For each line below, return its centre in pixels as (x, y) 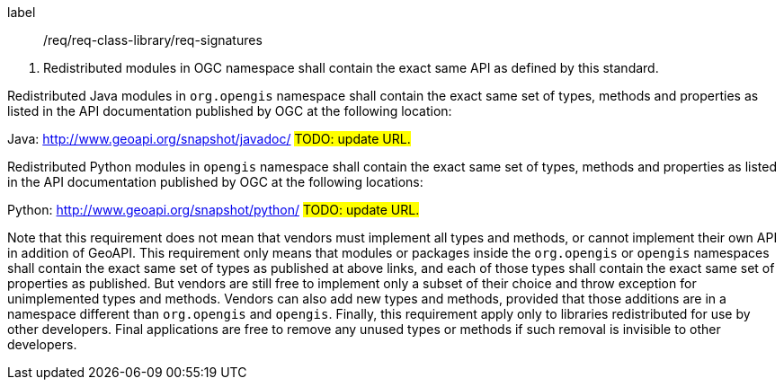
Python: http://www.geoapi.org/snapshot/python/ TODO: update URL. (214, 210)
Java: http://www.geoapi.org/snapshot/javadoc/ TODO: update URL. (209, 139)
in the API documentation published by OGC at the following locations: (215, 182)
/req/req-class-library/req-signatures (153, 40)
